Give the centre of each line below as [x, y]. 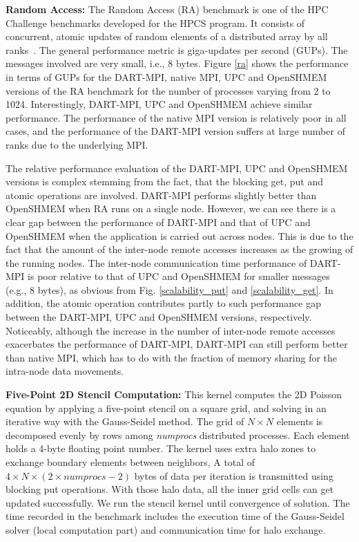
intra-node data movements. [65, 371]
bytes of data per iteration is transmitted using [234, 475]
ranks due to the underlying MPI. [77, 144]
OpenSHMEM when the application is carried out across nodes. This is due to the [179, 235]
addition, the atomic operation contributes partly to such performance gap [163, 303]
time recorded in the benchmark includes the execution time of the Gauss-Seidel [175, 516]
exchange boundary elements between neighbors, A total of [130, 462]
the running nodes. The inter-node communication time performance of [156, 262]
